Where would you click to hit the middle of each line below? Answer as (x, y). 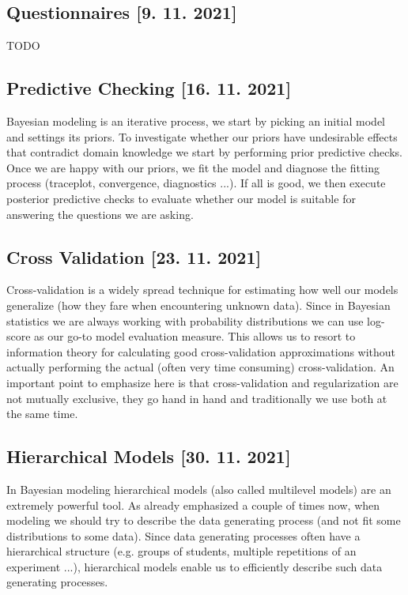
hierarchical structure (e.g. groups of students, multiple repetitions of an (181, 551)
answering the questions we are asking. (100, 214)
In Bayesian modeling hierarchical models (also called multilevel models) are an (199, 489)
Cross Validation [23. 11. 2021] (134, 256)
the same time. (42, 414)
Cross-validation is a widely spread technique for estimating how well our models (202, 290)
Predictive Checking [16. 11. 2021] (149, 88)
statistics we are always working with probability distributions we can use (185, 320)
